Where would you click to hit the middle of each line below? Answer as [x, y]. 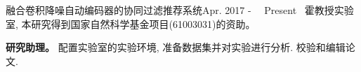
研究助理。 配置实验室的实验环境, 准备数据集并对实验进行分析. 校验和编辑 [176, 47]
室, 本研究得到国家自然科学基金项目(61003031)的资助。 [131, 23]
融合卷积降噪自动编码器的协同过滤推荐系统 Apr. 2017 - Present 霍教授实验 [180, 10]
